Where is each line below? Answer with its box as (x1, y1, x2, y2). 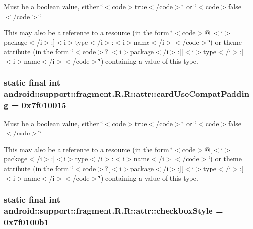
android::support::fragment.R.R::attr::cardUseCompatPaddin (4, 88, 250, 100)
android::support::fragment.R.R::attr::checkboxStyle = (4, 205, 223, 217)
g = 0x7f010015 (4, 99, 66, 111)
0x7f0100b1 (4, 215, 49, 228)
